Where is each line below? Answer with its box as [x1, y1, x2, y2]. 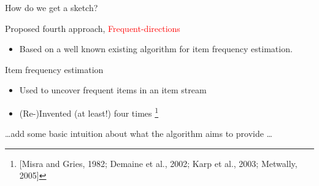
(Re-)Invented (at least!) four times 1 [19, 104, 159, 119]
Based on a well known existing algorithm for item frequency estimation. [19, 42, 293, 55]
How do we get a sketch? [5, 1, 98, 14]
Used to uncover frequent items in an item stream [19, 83, 207, 96]
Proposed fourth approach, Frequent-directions [5, 21, 180, 34]
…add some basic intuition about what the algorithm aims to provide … [5, 127, 272, 140]
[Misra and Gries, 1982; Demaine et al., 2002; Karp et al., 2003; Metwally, [19, 157, 298, 169]
